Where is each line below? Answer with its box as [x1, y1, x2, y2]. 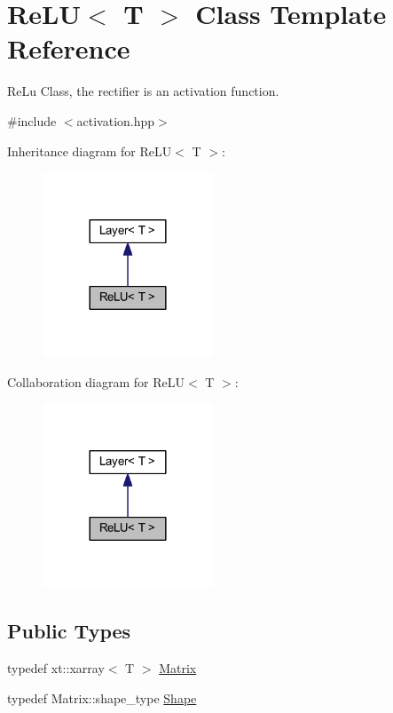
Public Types [7, 617, 131, 645]
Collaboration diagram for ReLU [7, 372, 185, 391]
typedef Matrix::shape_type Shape [7, 688, 197, 707]
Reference [7, 30, 130, 67]
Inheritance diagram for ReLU [7, 141, 172, 160]
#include [7, 111, 57, 130]
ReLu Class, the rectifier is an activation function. [7, 82, 279, 100]
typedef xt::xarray [7, 659, 105, 677]
